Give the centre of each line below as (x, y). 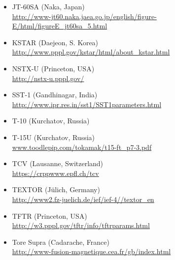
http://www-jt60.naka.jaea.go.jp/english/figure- (84, 16)
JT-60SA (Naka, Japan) (48, 6)
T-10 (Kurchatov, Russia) (51, 121)
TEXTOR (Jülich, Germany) (56, 189)
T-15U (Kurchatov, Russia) (53, 137)
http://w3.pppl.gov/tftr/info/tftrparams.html (81, 225)
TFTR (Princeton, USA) (50, 216)
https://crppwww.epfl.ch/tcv (55, 173)
